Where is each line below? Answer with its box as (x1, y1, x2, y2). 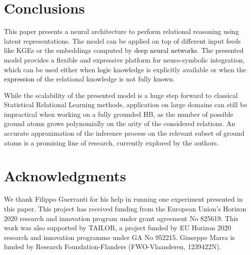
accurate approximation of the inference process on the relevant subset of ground (4, 128, 245, 138)
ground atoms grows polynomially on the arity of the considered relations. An (4, 118, 235, 128)
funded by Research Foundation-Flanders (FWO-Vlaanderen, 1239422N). (4, 241, 221, 252)
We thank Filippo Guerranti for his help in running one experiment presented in (4, 194, 243, 204)
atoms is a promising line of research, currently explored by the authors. (4, 137, 219, 147)
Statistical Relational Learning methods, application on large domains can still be (4, 99, 247, 110)
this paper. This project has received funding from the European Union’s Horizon (4, 203, 247, 213)
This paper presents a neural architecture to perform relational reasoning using (4, 26, 239, 36)
